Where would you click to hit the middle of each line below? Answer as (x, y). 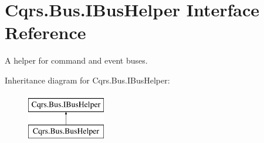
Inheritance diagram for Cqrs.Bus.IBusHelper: (87, 80)
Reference (45, 32)
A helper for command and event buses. (76, 60)
